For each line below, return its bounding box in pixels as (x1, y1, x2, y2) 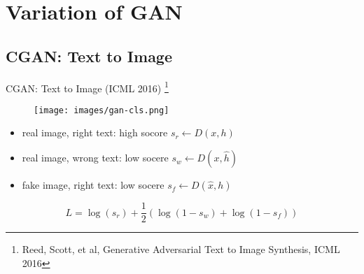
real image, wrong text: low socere (22, 150, 169, 165)
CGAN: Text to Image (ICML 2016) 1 (6, 78, 169, 95)
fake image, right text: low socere (22, 178, 164, 192)
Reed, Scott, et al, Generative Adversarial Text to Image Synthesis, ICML (22, 242, 340, 257)
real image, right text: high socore (22, 125, 168, 140)
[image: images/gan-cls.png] (34, 105, 169, 115)
